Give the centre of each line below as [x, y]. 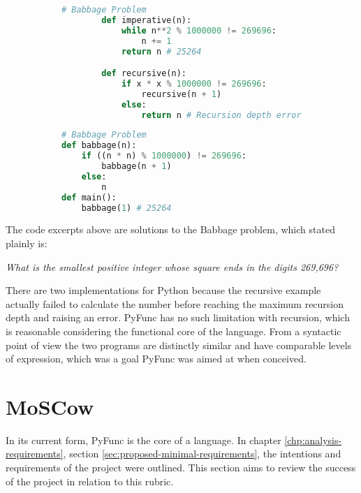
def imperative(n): [147, 20]
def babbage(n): [99, 146]
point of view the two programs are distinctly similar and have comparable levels [179, 345]
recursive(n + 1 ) [182, 94]
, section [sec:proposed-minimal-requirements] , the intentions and [202, 454]
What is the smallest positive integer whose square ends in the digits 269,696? [172, 266]
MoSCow [50, 406]
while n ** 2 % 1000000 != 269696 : [199, 30]
